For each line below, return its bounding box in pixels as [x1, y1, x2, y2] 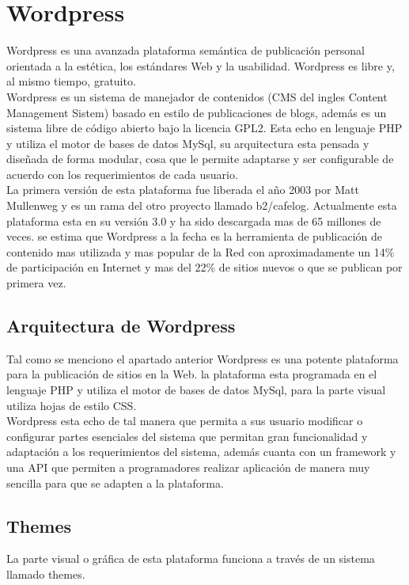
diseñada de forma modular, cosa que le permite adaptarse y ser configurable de [6, 150, 394, 167]
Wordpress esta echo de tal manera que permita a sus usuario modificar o [6, 412, 363, 429]
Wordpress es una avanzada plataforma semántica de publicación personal [6, 42, 365, 59]
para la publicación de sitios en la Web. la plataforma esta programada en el [6, 366, 377, 382]
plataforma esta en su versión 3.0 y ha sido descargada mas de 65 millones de [6, 212, 381, 229]
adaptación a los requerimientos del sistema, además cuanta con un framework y [6, 443, 396, 460]
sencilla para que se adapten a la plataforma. [6, 474, 224, 491]
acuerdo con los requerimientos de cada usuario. [6, 165, 238, 182]
